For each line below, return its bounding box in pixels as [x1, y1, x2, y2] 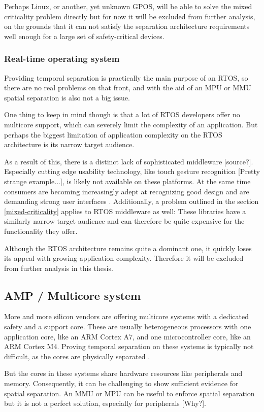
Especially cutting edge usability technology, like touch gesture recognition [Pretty [4, 166, 260, 177]
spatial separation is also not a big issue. [4, 92, 130, 102]
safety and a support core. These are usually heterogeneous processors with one [4, 321, 251, 332]
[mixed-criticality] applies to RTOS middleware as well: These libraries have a [4, 205, 246, 216]
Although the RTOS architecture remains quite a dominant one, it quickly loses [4, 243, 252, 253]
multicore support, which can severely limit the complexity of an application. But [4, 119, 258, 129]
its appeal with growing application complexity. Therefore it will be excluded [4, 253, 244, 263]
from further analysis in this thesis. [4, 262, 113, 273]
